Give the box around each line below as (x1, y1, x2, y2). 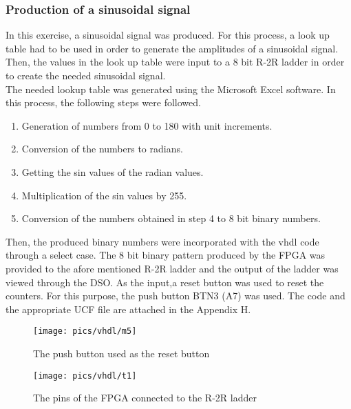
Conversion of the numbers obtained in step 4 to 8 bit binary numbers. (21, 211, 321, 226)
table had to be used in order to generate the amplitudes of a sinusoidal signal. (6, 41, 339, 55)
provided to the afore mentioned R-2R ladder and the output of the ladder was (6, 261, 339, 275)
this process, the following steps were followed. (6, 95, 201, 110)
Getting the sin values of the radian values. (21, 164, 204, 179)
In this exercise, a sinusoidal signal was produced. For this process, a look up (6, 28, 330, 42)
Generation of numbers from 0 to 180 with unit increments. (21, 118, 273, 132)
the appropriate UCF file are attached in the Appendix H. (6, 301, 251, 316)
